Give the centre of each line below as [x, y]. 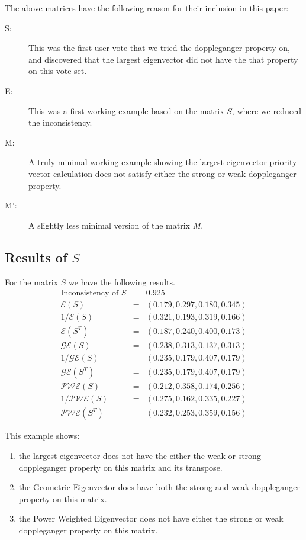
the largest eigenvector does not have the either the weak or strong [140, 456]
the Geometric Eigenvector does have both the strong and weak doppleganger [159, 487]
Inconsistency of [90, 293]
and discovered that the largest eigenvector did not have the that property [163, 59]
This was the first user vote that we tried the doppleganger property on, [159, 48]
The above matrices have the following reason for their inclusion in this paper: [147, 8]
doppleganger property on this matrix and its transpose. [120, 467]
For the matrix [32, 282]
